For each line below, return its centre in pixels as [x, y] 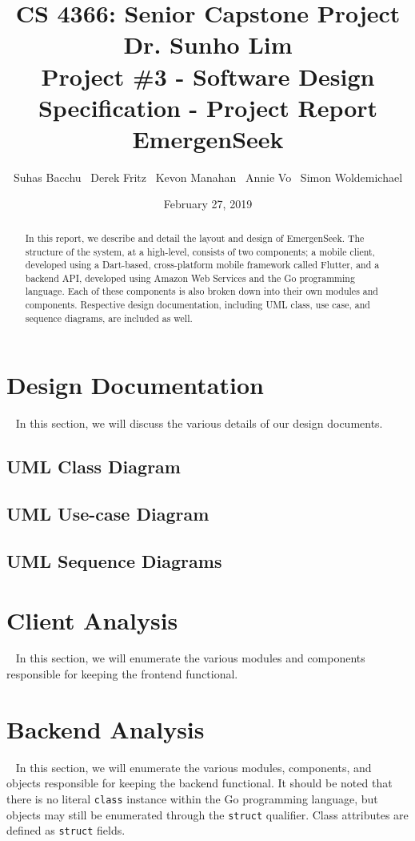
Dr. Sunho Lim [208, 44]
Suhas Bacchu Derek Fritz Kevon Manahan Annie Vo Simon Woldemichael [208, 177]
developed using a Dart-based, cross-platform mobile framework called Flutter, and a [202, 265]
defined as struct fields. [66, 830]
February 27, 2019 [208, 204]
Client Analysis [92, 620]
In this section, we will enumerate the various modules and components [190, 658]
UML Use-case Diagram [108, 514]
